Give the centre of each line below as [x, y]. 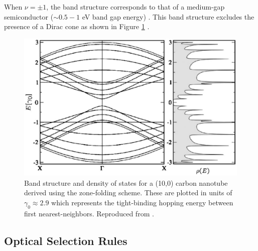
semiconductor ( [29, 16]
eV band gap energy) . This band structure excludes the [168, 16]
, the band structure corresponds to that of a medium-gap [136, 7]
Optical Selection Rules [66, 240]
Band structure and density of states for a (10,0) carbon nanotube [126, 182]
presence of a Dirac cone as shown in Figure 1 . [77, 26]
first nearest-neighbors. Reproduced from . [89, 213]
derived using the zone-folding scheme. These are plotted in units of [128, 193]
